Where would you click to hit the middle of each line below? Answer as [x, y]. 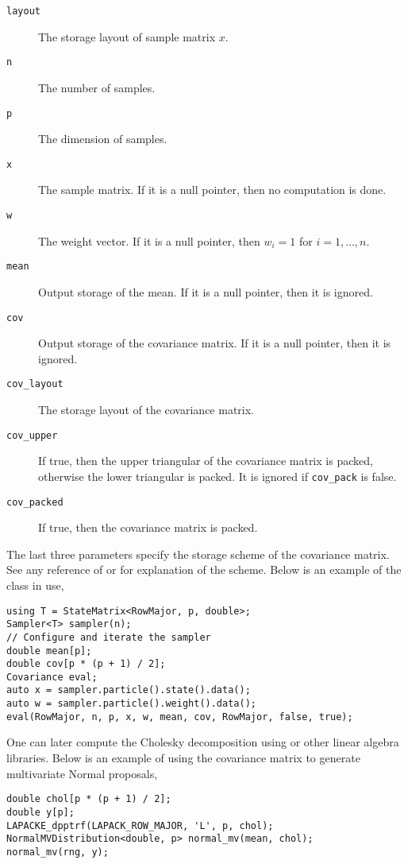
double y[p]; [40, 812]
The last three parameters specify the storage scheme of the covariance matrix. [198, 554]
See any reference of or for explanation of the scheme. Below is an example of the [204, 570]
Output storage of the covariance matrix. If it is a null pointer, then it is [215, 343]
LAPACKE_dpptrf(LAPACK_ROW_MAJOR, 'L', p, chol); [140, 825]
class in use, [35, 585]
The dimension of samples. [103, 139]
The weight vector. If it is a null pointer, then [149, 240]
